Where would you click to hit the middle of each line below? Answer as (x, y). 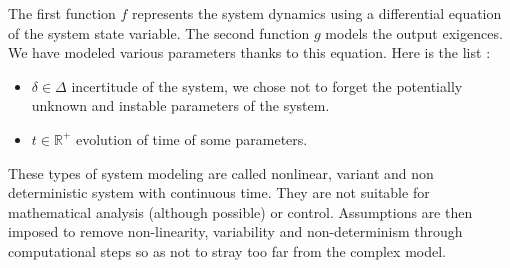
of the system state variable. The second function (159, 32)
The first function (62, 13)
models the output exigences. (414, 32)
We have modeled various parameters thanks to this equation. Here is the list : (249, 52)
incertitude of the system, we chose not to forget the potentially (267, 85)
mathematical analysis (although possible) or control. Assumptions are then (240, 211)
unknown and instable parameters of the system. (180, 105)
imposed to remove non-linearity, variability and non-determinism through (235, 231)
